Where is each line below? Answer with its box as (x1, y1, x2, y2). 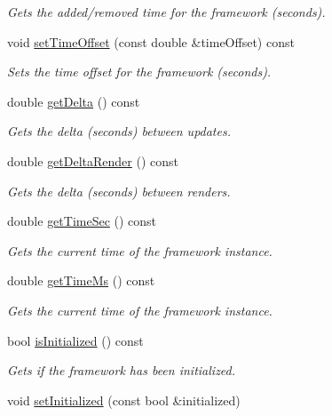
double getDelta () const (7, 92, 140, 110)
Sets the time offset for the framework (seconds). (7, 62, 272, 81)
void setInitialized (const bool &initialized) (7, 390, 241, 409)
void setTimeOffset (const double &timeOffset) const (7, 32, 295, 51)
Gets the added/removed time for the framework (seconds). (7, 3, 326, 20)
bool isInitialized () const (7, 331, 144, 349)
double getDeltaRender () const (7, 151, 179, 170)
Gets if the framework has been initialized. (7, 361, 236, 380)
